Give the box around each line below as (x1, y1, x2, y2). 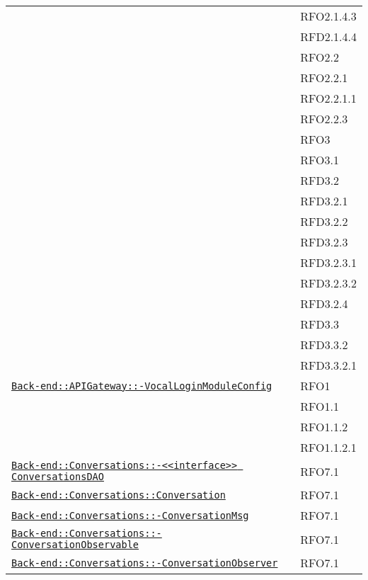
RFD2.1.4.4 (300, 28, 357, 45)
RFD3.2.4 (300, 295, 348, 312)
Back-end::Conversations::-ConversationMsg (11, 509, 249, 521)
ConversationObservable (11, 539, 139, 550)
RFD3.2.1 (300, 193, 348, 209)
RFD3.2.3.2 (300, 275, 357, 291)
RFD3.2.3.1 (300, 254, 357, 271)
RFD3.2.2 (300, 213, 348, 229)
